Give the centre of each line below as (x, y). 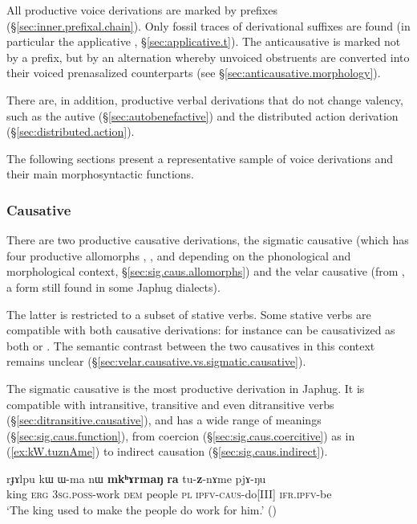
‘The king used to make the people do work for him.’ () (142, 510)
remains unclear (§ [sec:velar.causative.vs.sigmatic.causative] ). (156, 361)
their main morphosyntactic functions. (100, 174)
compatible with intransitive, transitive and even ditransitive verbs (170, 404)
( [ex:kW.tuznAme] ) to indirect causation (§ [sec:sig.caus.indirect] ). (167, 451)
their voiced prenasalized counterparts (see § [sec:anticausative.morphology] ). (194, 73)
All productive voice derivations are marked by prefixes (142, 10)
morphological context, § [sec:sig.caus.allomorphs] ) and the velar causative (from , (206, 271)
